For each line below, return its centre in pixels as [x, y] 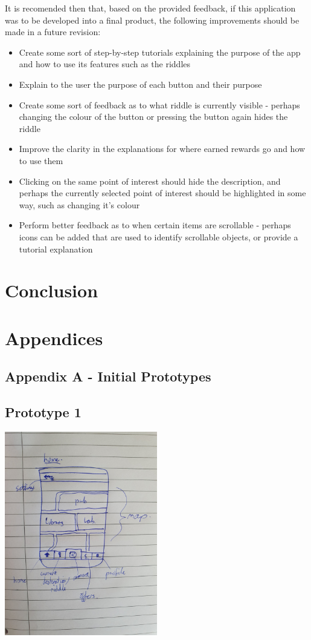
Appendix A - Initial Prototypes [108, 376]
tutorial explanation [56, 249]
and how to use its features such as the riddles [105, 64]
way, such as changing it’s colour [79, 204]
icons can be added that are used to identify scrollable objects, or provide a [159, 236]
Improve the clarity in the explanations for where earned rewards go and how [162, 149]
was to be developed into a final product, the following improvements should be [152, 20]
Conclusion [52, 290]
